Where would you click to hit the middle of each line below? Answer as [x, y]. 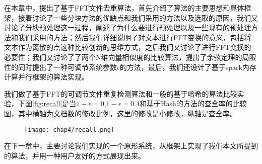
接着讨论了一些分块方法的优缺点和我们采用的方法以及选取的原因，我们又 [138, 17]
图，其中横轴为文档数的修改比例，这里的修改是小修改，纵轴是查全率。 [120, 113]
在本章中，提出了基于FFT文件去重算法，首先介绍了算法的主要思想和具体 [124, 8]
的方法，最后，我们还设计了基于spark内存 [188, 67]
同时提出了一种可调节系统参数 [67, 67]
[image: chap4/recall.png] [69, 130]
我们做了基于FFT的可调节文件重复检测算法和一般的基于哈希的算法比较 [121, 93]
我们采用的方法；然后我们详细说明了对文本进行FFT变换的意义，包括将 [135, 37]
